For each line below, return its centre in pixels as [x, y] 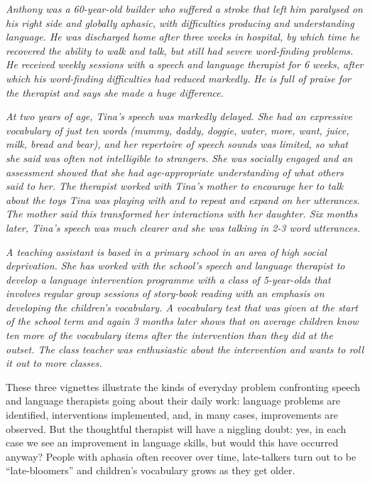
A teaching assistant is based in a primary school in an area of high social [166, 251]
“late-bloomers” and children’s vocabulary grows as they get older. [151, 470]
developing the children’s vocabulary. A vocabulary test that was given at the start [182, 307]
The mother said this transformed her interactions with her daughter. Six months [182, 214]
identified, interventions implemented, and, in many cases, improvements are [172, 415]
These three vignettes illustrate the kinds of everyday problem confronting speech [183, 386]
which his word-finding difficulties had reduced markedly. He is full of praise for [179, 78]
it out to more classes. [54, 363]
